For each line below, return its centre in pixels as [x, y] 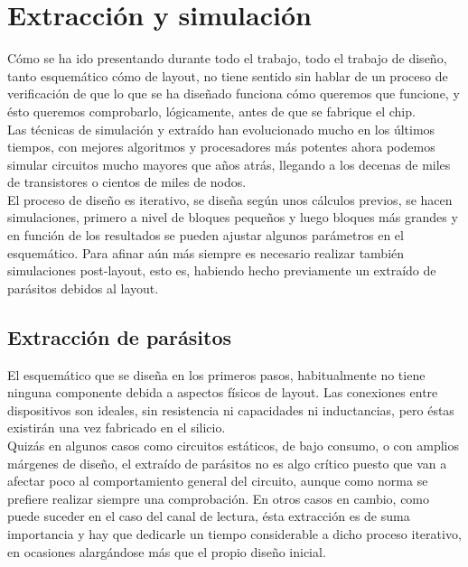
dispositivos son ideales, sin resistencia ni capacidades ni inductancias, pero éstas [231, 409]
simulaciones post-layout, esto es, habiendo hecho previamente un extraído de [222, 270]
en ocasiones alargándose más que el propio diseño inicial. [167, 551]
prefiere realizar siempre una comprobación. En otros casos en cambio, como [219, 498]
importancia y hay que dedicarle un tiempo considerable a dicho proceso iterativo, [234, 533]
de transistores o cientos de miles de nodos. [127, 182]
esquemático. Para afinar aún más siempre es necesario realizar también [206, 252]
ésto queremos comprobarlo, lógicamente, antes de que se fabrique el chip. [211, 111]
